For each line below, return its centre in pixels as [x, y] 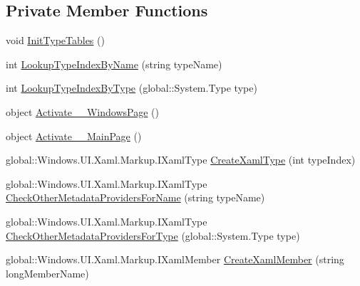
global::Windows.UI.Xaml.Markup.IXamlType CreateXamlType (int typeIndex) [181, 160]
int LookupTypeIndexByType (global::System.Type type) [132, 88]
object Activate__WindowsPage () [82, 111]
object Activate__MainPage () [74, 136]
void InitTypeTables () [55, 40]
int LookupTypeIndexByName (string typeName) [114, 64]
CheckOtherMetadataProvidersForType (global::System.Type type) [153, 235]
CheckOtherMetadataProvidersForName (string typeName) [135, 197]
